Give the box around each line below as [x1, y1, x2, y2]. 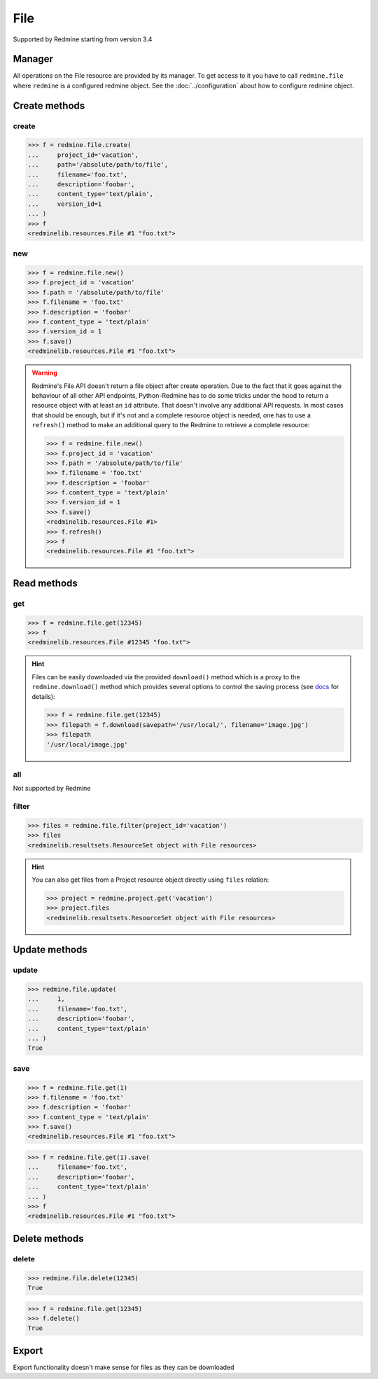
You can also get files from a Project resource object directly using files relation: [31, 875, 269, 884]
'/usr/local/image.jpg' [46, 740, 129, 749]
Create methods [13, 99, 85, 111]
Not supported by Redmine [13, 784, 91, 793]
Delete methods [13, 1233, 84, 1245]
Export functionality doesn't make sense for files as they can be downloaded [13, 1363, 234, 1371]
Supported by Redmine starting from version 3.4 [13, 35, 153, 43]
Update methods [13, 944, 87, 956]
